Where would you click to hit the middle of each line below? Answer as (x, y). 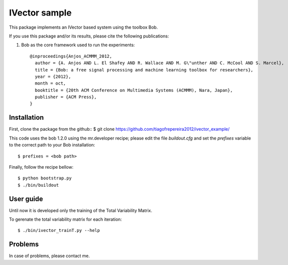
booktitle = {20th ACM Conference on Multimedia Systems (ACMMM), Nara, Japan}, (134, 90)
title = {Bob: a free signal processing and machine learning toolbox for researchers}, (144, 70)
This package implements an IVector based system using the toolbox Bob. (83, 27)
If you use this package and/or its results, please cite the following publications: (89, 36)
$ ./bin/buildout (38, 185)
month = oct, (50, 83)
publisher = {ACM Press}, (66, 97)
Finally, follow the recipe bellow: (41, 167)
